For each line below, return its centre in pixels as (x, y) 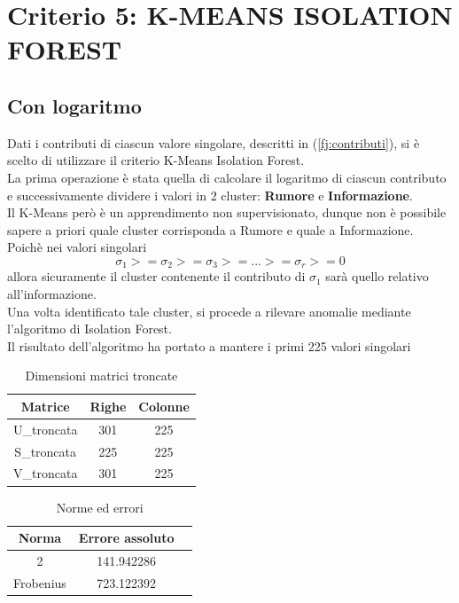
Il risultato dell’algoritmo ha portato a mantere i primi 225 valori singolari (209, 345)
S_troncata (46, 451)
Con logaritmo (74, 105)
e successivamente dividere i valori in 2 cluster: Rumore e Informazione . (210, 195)
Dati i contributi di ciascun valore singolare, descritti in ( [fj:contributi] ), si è (214, 142)
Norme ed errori (100, 507)
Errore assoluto (126, 538)
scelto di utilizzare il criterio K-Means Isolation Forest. (156, 160)
